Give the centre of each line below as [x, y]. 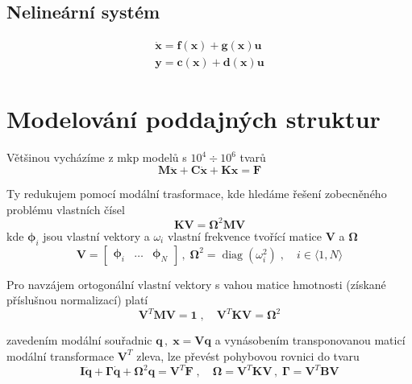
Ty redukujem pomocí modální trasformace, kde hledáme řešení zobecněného [197, 194]
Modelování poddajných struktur [194, 119]
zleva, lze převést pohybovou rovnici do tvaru [248, 355]
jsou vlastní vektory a [96, 235]
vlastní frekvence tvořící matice [245, 235]
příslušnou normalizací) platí [77, 300]
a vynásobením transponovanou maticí [310, 340]
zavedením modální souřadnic [79, 340]
